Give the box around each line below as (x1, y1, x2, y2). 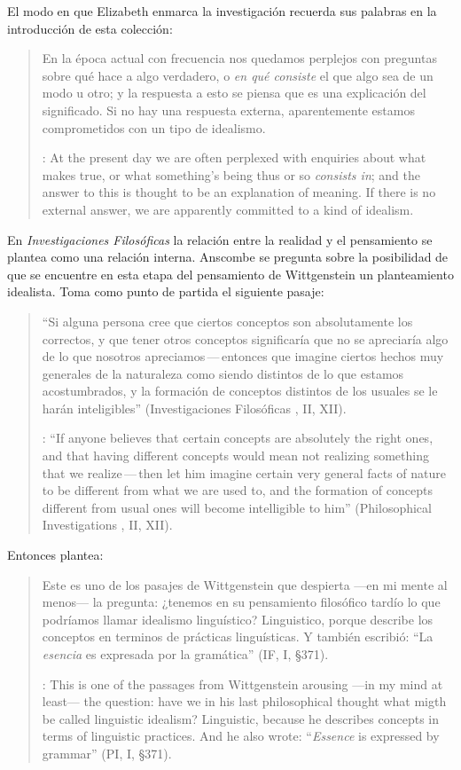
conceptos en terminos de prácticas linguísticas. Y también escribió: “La (42, 627, 434, 646)
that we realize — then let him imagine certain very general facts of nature (42, 463, 447, 482)
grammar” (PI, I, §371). (42, 743, 172, 762)
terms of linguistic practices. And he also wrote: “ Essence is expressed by (42, 727, 440, 745)
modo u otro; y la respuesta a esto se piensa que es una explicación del (42, 83, 426, 102)
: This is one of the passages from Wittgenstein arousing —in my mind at (42, 674, 443, 693)
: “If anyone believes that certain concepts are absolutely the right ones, (42, 428, 434, 447)
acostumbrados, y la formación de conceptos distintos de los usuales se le (42, 381, 438, 400)
